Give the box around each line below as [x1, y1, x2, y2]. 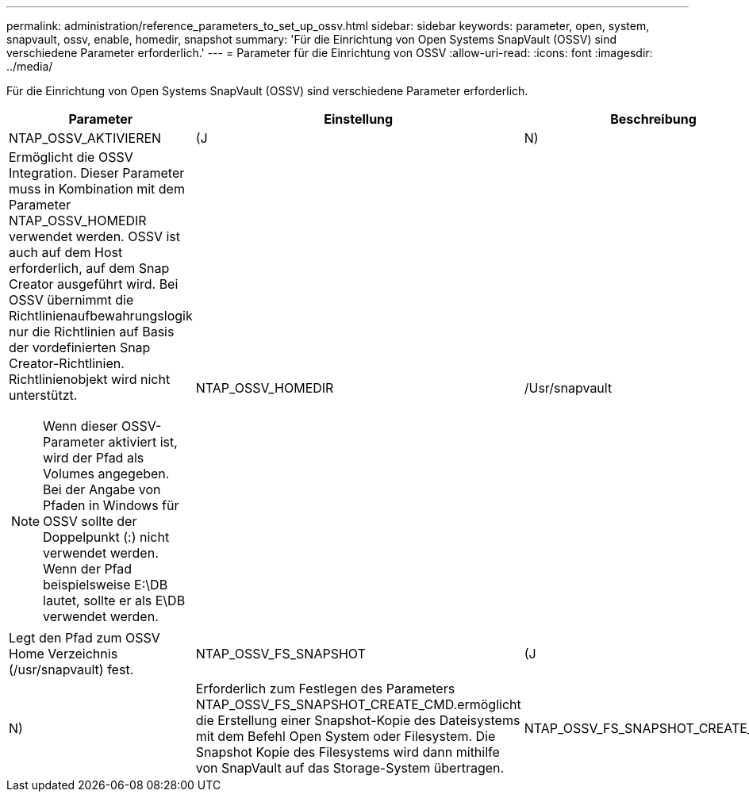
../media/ [6, 59, 53, 73]
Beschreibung [610, 111, 697, 127]
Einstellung [324, 111, 394, 127]
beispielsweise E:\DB [43, 577, 168, 593]
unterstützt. [9, 387, 78, 403]
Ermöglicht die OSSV [9, 149, 133, 165]
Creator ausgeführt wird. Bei [9, 276, 179, 292]
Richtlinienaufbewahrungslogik [9, 308, 193, 324]
